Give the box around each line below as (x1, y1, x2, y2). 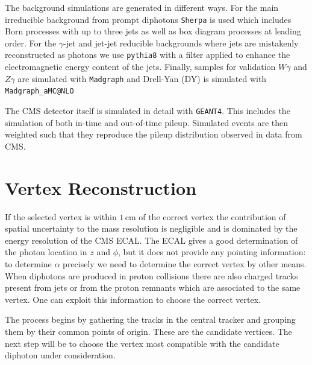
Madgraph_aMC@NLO (5, 87, 74, 96)
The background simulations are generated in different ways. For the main (5, 1, 279, 13)
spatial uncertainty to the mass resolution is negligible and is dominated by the (5, 222, 298, 235)
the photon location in (5, 246, 87, 258)
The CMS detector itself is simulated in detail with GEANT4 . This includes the (5, 104, 290, 116)
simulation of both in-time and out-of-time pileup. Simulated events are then (5, 116, 288, 129)
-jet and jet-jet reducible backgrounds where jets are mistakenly (63, 36, 299, 49)
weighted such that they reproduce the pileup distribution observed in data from (5, 128, 302, 141)
